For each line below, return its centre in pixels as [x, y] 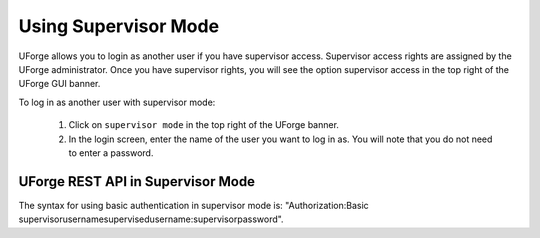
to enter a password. [111, 152]
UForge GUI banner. [59, 84]
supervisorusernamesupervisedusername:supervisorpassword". [151, 219]
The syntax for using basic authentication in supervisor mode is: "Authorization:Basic [193, 205]
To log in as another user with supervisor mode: [117, 102]
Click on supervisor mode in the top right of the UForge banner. [204, 125]
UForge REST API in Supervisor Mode [136, 181]
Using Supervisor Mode [119, 26]
